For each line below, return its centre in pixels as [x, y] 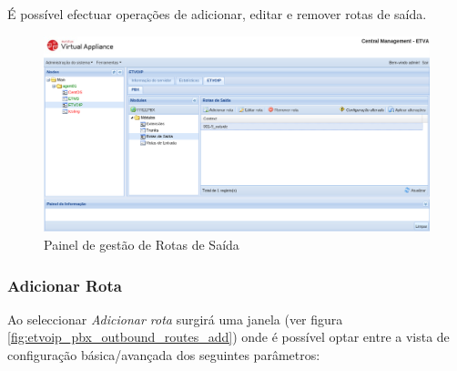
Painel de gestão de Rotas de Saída [142, 245]
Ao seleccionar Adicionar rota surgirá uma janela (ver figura [175, 319]
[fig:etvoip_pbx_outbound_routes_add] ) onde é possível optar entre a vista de [228, 337]
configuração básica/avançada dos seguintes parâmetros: [164, 355]
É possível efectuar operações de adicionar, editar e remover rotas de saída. [217, 14]
